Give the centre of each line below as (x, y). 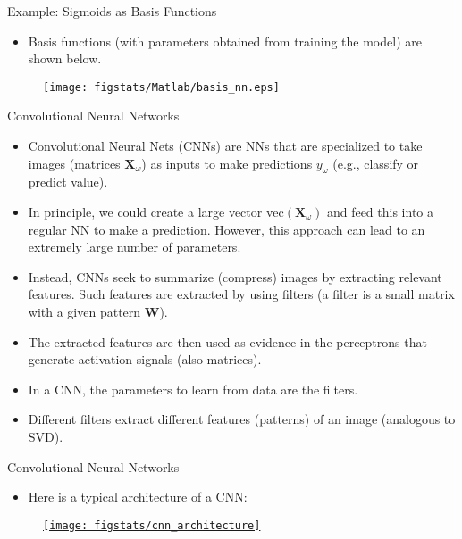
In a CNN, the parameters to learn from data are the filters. (193, 389)
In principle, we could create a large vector (145, 212)
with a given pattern (84, 311)
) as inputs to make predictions (227, 163)
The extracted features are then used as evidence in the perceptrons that (227, 341)
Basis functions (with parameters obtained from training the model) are (225, 41)
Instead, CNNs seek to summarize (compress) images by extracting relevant (235, 276)
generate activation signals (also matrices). (145, 359)
